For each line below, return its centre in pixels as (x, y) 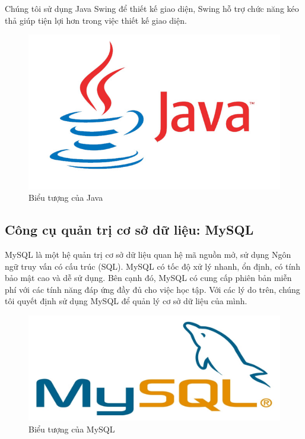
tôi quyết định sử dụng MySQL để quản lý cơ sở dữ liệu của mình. (126, 301)
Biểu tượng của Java (66, 198)
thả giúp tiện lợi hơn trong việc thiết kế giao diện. (96, 20)
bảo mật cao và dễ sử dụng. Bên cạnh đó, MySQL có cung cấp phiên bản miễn (148, 278)
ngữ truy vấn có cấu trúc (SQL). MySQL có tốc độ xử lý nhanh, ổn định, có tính (152, 266)
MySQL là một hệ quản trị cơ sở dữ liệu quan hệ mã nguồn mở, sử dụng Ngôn (148, 255)
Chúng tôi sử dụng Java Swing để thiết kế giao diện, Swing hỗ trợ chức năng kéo (152, 8)
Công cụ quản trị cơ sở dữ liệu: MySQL (129, 230)
